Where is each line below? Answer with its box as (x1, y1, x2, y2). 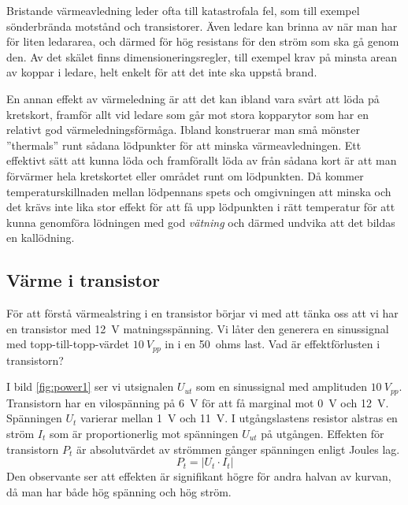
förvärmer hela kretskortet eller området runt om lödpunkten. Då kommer (6, 167, 364, 184)
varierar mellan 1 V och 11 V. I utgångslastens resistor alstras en (80, 410, 398, 426)
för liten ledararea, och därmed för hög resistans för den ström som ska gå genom (6, 33, 399, 50)
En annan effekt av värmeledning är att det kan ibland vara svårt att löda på (6, 90, 380, 106)
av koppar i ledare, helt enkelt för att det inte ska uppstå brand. (6, 64, 317, 80)
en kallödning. (6, 229, 75, 246)
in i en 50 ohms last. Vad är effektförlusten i (165, 336, 380, 352)
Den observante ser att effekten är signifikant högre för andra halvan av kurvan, (6, 468, 391, 485)
